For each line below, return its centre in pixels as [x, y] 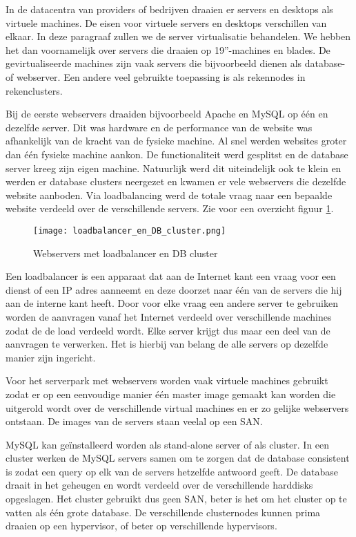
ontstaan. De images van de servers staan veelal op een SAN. [134, 421]
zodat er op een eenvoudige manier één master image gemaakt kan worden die [171, 394]
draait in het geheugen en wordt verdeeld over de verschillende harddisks [159, 485]
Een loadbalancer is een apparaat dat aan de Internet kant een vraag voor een [171, 276]
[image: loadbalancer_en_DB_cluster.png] [130, 230]
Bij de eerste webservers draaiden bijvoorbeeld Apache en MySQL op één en [167, 114]
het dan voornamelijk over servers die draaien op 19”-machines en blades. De [168, 49]
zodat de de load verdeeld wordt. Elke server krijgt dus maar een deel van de [168, 330]
